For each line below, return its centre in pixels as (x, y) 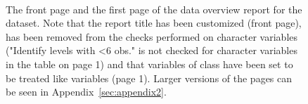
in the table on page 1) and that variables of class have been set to (149, 64)
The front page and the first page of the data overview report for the (154, 9)
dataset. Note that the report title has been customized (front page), (154, 23)
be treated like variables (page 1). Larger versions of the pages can (149, 78)
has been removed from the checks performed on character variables (152, 36)
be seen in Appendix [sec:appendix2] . (86, 92)
